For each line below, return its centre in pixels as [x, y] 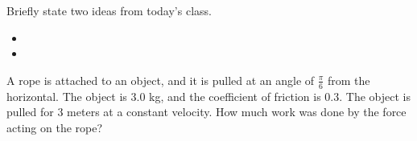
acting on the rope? [55, 127]
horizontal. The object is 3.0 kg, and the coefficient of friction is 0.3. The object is [208, 96]
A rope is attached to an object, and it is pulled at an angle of [161, 80]
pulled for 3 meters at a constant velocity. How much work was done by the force [206, 112]
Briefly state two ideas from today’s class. [109, 10]
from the [349, 80]
